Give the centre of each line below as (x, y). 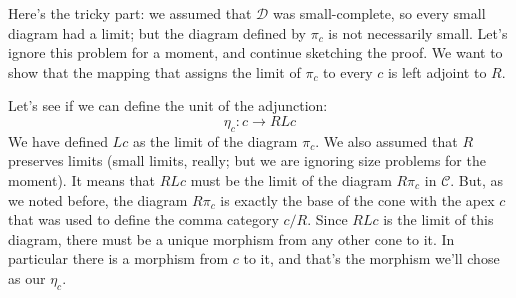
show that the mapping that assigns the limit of (154, 71)
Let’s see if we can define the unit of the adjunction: (168, 105)
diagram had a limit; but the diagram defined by (157, 32)
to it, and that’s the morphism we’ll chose (371, 258)
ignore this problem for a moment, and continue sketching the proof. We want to (255, 52)
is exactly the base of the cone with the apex (357, 199)
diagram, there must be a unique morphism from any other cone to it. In (231, 238)
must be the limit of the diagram (291, 179)
